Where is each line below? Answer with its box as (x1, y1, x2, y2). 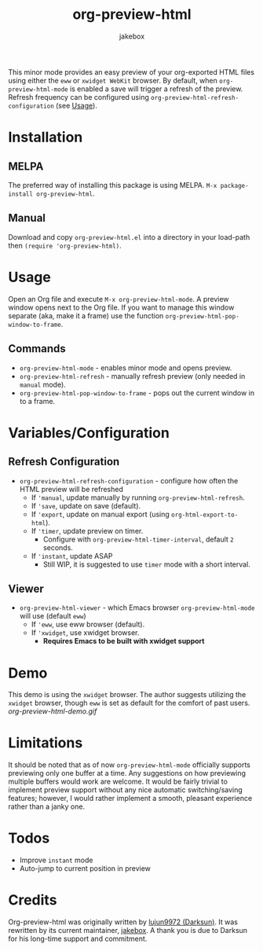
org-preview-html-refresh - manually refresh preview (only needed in (19, 371, 246, 380)
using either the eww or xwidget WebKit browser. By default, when (8, 75, 218, 85)
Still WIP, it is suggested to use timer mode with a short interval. (42, 560, 251, 569)
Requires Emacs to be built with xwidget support (42, 637, 205, 646)
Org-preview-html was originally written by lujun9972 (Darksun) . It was (8, 917, 238, 927)
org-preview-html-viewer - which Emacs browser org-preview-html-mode (19, 603, 255, 612)
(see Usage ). (56, 101, 98, 110)
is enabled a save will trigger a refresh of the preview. (69, 84, 243, 94)
